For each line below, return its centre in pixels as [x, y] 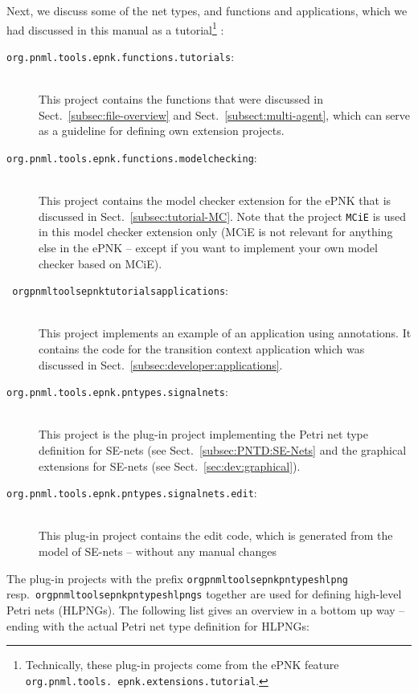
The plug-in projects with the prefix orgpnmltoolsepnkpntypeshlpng [178, 578]
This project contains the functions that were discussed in [181, 99]
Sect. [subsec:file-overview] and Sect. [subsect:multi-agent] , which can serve [225, 114]
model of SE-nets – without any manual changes [158, 551]
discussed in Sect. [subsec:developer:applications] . [161, 364]
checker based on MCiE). [100, 263]
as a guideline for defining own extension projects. [162, 131]
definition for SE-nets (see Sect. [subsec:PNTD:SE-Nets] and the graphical [223, 450]
